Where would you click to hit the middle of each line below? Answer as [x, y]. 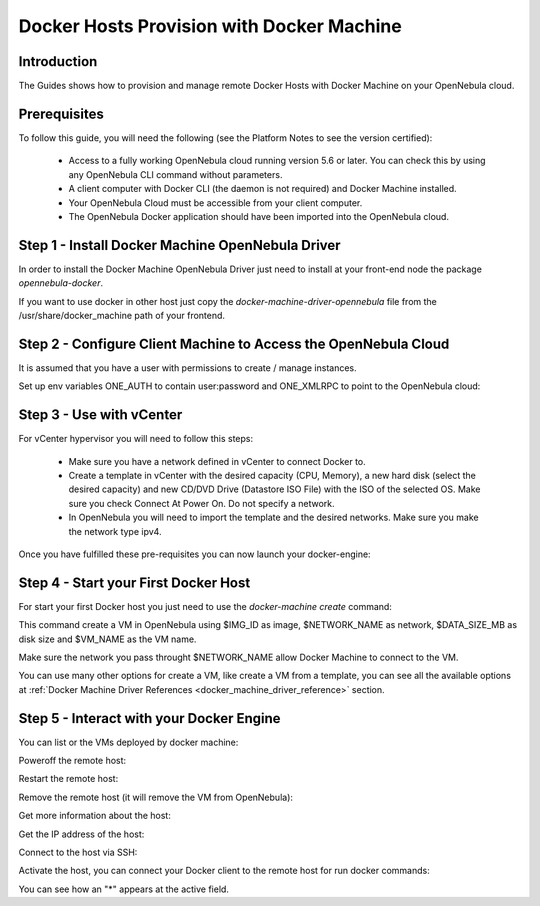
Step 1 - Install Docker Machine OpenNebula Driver [179, 245]
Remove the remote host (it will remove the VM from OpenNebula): [156, 797]
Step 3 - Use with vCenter [100, 415]
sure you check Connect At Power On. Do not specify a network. [201, 503]
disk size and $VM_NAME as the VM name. [107, 639]
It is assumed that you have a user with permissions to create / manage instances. [187, 367]
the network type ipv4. [115, 531]
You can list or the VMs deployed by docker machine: [128, 742]
